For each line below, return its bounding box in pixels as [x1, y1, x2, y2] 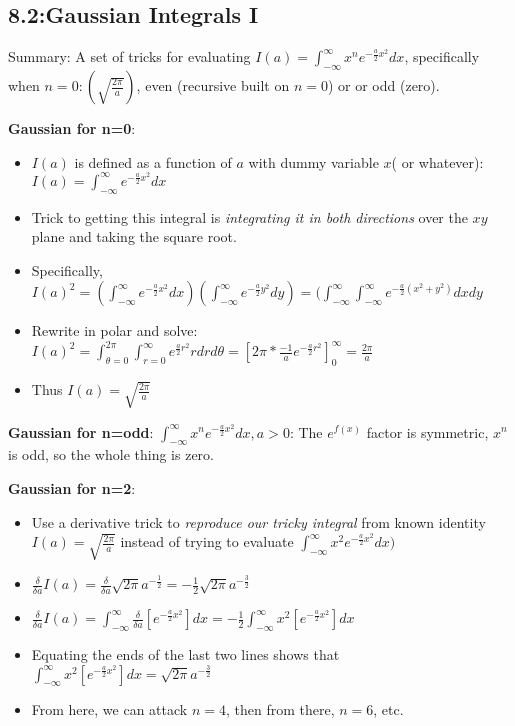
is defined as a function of [74, 151, 232, 172]
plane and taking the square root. [31, 226, 237, 247]
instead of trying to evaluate [120, 531, 294, 552]
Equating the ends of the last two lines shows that [31, 643, 340, 664]
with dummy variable [248, 151, 379, 172]
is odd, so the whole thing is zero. [8, 444, 214, 465]
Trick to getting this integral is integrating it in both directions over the [31, 206, 468, 227]
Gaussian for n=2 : [8, 477, 136, 498]
